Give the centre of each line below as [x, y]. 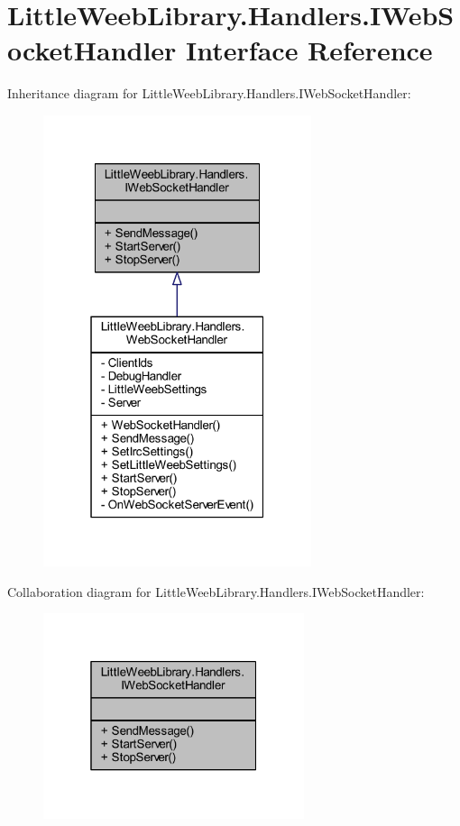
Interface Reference [309, 50]
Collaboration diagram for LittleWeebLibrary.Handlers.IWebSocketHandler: [216, 591]
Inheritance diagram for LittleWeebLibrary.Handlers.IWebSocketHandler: [209, 93]
